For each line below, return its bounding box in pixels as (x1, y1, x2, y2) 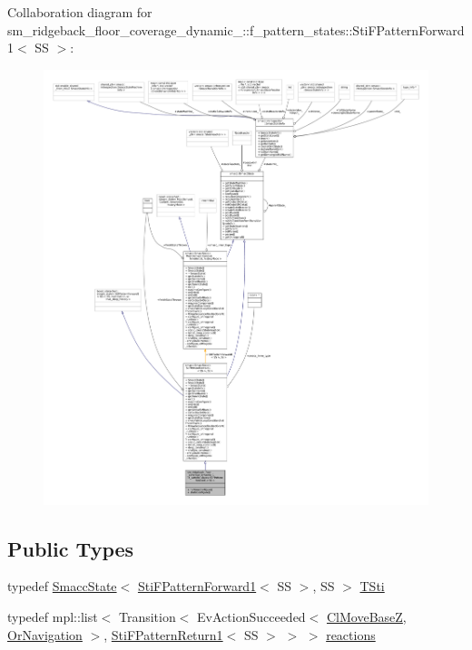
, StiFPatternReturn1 (103, 625, 223, 644)
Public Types (7, 534, 134, 562)
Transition (118, 606, 176, 626)
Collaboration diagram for (7, 3, 152, 21)
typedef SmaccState (7, 577, 117, 596)
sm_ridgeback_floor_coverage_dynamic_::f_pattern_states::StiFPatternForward (7, 20, 465, 39)
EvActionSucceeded (197, 606, 306, 626)
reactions (326, 625, 376, 644)
